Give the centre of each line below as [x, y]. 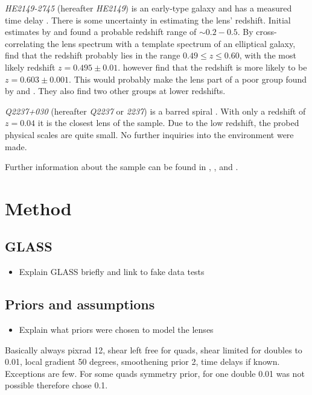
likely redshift [30, 67]
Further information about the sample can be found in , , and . [122, 167]
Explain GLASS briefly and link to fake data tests [112, 272]
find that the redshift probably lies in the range [93, 55]
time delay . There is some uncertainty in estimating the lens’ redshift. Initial [148, 20]
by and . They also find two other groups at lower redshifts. [115, 91]
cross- [266, 32]
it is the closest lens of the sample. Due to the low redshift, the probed [168, 123]
